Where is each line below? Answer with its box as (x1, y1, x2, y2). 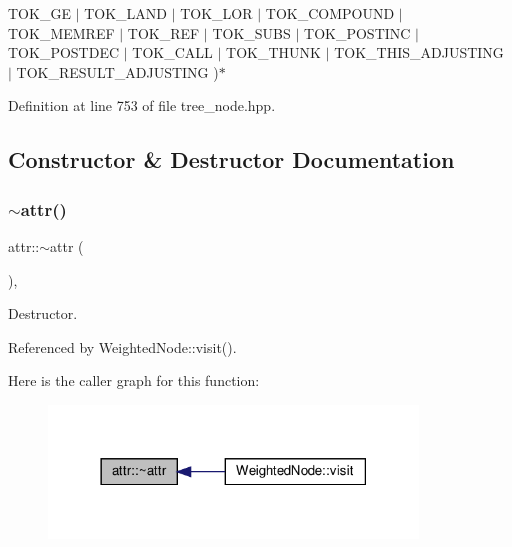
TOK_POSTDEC (8, 42, 120, 63)
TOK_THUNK (226, 42, 321, 63)
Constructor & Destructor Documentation (8, 144, 455, 175)
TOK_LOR (180, 3, 253, 23)
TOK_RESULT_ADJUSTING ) (16, 61, 219, 82)
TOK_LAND (84, 3, 167, 23)
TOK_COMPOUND (265, 3, 395, 23)
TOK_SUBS (212, 22, 291, 43)
